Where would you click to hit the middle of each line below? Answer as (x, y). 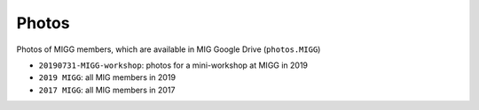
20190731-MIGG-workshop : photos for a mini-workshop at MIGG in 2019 (173, 65)
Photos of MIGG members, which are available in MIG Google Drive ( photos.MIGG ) (169, 49)
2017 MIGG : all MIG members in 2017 (107, 90)
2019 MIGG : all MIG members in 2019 (107, 77)
